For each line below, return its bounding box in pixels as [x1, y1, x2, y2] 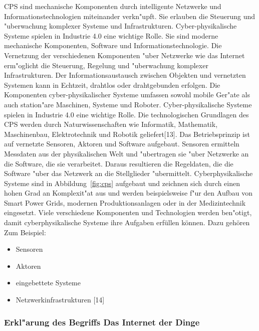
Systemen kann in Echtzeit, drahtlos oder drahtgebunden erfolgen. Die [4, 79, 220, 90]
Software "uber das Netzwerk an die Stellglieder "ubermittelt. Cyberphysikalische [4, 168, 253, 179]
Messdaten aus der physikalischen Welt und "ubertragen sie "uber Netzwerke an [4, 148, 249, 158]
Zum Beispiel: [4, 227, 46, 237]
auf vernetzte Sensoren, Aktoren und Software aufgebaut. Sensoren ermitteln [4, 138, 239, 149]
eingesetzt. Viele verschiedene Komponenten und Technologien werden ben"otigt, [4, 207, 252, 218]
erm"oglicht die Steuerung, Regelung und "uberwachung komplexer [4, 60, 208, 70]
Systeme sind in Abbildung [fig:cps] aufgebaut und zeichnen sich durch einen [4, 178, 240, 188]
